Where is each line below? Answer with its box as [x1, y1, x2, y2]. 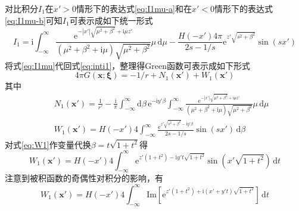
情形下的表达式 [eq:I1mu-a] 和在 [76, 2, 192, 14]
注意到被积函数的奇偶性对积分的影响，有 [5, 172, 163, 184]
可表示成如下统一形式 [69, 14, 153, 26]
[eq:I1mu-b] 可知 [5, 14, 63, 26]
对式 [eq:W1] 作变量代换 [5, 138, 91, 150]
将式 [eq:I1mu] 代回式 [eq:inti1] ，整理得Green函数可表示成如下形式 [5, 59, 251, 71]
